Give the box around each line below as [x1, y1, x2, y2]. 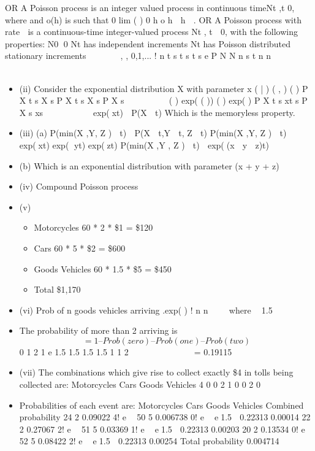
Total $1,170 [34, 283, 81, 296]
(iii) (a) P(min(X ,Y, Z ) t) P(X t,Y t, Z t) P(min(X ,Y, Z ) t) [19, 126, 287, 139]
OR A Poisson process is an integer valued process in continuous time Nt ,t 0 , [5, 1, 295, 13]
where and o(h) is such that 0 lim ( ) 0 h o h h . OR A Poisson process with [5, 13, 302, 26]
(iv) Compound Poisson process [19, 180, 139, 193]
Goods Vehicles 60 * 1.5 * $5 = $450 [34, 262, 172, 275]
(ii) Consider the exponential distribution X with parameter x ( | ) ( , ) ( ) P [19, 82, 308, 94]
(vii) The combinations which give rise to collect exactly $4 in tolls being [19, 366, 294, 379]
